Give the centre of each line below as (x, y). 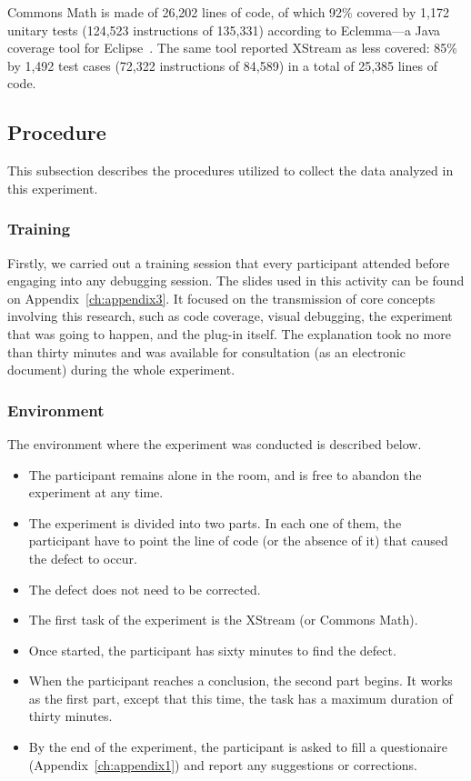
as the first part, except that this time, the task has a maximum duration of (241, 698)
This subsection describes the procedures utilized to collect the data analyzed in (230, 170)
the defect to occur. (83, 558)
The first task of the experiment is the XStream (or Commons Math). (223, 620)
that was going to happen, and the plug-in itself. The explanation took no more (229, 333)
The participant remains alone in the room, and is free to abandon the (225, 474)
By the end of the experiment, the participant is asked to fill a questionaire (238, 747)
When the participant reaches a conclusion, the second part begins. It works (241, 681)
